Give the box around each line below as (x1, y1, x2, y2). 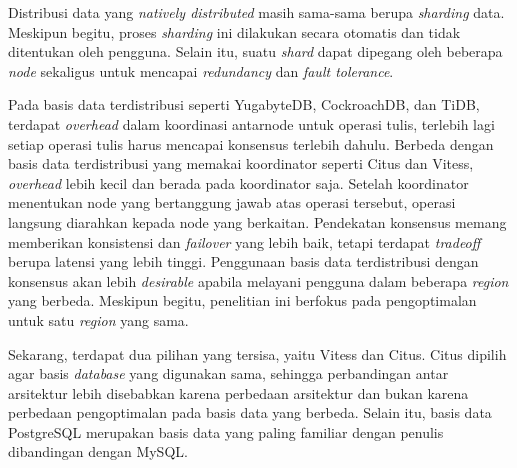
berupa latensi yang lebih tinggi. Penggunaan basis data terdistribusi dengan (8, 251, 479, 272)
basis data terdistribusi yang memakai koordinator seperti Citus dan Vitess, (8, 153, 474, 174)
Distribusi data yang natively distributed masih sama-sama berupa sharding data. (8, 2, 505, 22)
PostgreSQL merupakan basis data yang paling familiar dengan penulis (8, 421, 444, 442)
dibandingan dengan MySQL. (8, 441, 188, 462)
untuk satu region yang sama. (8, 309, 189, 330)
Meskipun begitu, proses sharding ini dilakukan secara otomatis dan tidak (8, 21, 461, 42)
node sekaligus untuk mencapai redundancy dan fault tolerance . (8, 60, 394, 81)
